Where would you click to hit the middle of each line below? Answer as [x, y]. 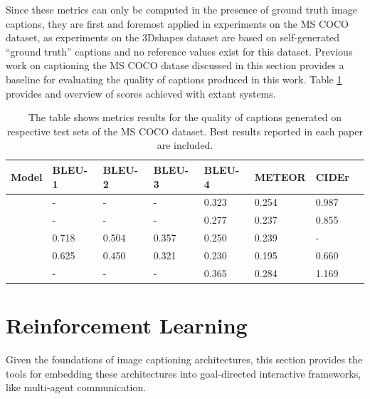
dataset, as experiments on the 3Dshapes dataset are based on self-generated [173, 37]
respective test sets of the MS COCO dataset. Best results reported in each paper [185, 131]
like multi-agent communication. [76, 387]
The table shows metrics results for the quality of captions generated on [185, 117]
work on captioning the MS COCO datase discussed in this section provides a [175, 65]
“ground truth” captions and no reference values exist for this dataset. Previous [179, 51]
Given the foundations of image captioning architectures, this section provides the [184, 359]
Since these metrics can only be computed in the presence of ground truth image [181, 9]
